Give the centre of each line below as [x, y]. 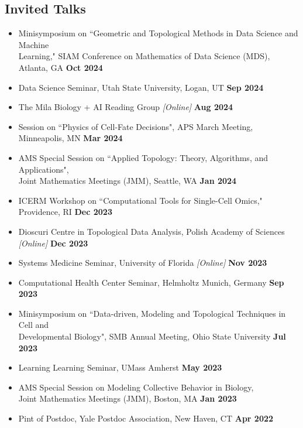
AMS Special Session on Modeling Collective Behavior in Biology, [136, 387]
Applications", [44, 169]
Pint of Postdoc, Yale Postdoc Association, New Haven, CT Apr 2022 [146, 418]
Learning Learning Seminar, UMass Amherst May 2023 [120, 367]
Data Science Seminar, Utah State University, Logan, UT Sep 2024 [141, 87]
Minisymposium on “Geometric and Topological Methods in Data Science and [158, 33]
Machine [34, 44]
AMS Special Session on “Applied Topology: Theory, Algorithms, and [143, 157]
